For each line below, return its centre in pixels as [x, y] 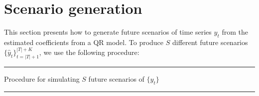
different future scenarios [210, 42]
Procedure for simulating [42, 78]
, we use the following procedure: [89, 52]
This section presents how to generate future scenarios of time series [108, 32]
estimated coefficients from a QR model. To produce [84, 42]
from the [235, 32]
